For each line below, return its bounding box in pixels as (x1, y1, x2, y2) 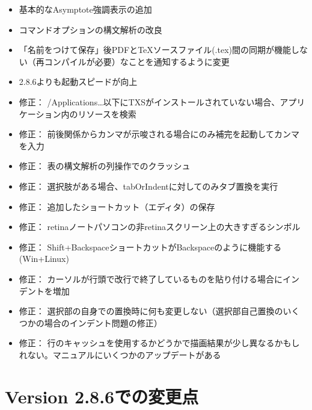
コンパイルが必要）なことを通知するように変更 (44, 55, 230, 67)
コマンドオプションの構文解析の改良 (19, 23, 162, 36)
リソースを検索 (78, 107, 136, 120)
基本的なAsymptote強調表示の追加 (19, 3, 152, 15)
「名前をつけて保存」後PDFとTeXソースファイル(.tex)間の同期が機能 (19, 43, 291, 56)
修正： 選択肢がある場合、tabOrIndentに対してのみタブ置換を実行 (19, 179, 278, 192)
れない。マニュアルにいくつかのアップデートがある (19, 348, 221, 361)
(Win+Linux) (19, 252, 69, 265)
